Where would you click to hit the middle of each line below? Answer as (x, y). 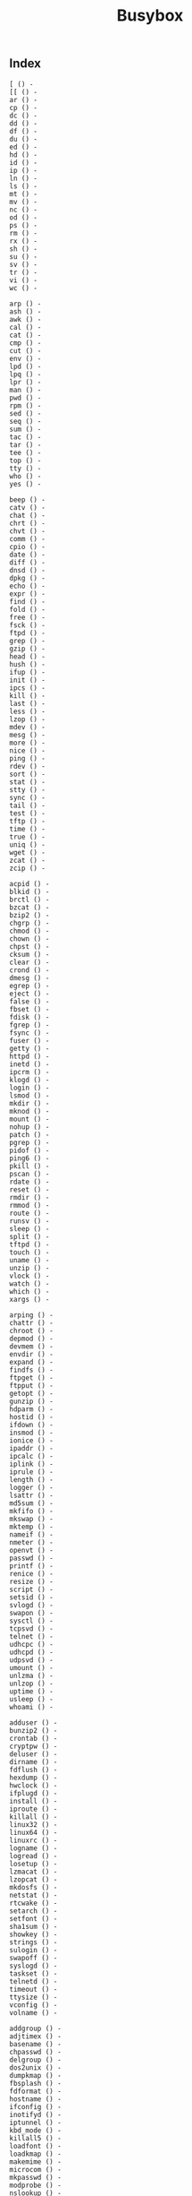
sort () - (28, 774)
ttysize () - (33, 1997)
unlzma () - (31, 1675)
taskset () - (33, 1973)
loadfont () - (36, 2146)
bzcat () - (29, 907)
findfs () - (31, 1370)
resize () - (31, 1581)
